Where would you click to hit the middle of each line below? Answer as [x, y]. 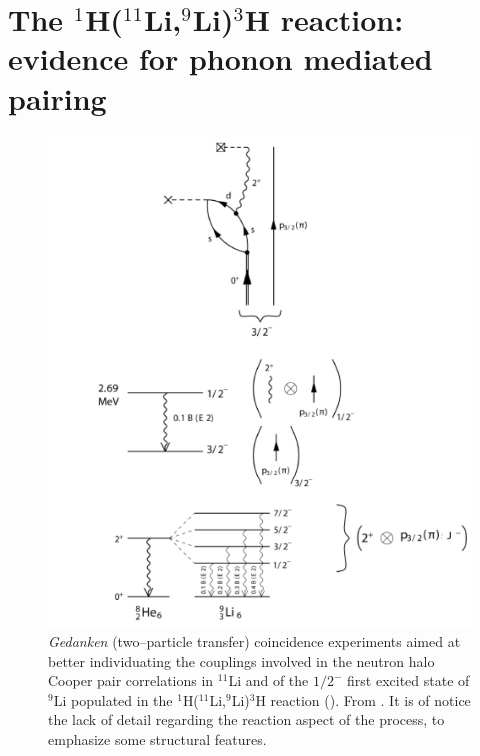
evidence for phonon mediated [220, 58]
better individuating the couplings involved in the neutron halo [241, 660]
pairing [57, 97]
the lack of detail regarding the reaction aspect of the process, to [246, 719]
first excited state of [408, 680]
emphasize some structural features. [157, 738]
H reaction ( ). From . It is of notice [363, 699]
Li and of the [268, 680]
